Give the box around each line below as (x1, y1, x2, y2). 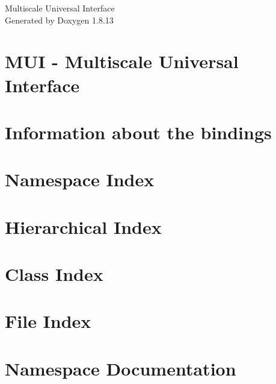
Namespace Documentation (5, 356, 236, 380)
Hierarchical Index (5, 214, 162, 239)
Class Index (5, 262, 103, 286)
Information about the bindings (5, 119, 272, 144)
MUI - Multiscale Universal (5, 49, 239, 74)
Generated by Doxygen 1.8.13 (5, 13, 114, 26)
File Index (5, 309, 91, 333)
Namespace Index (5, 167, 155, 192)
